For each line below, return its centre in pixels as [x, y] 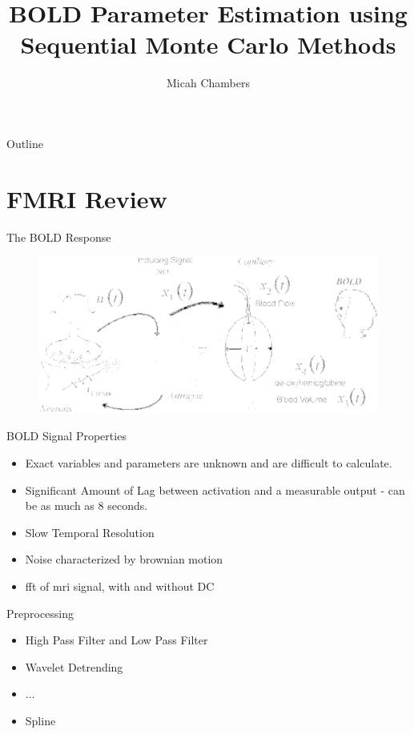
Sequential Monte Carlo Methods [208, 44]
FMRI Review [87, 198]
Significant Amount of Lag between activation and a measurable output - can [215, 489]
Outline [25, 143]
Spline [40, 721]
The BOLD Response [59, 237]
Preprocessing [40, 613]
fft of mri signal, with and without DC [120, 586]
